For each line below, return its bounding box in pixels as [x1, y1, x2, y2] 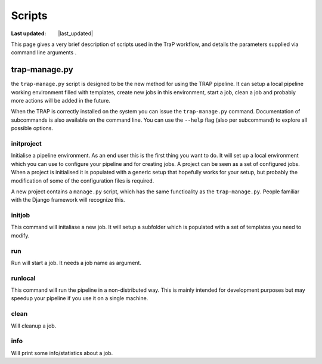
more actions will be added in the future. [11, 97, 110, 104]
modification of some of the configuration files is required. [11, 177, 154, 184]
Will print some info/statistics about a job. [11, 349, 113, 356]
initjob [11, 211, 30, 220]
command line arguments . [11, 49, 77, 56]
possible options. [11, 125, 54, 132]
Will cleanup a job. [11, 322, 57, 329]
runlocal [11, 274, 36, 282]
